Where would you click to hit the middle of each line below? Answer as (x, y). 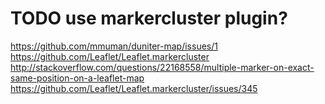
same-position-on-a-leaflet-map (77, 78)
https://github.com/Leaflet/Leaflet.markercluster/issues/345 (134, 88)
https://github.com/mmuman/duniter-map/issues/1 (114, 46)
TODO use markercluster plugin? (149, 18)
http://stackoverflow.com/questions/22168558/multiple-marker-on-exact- (162, 67)
